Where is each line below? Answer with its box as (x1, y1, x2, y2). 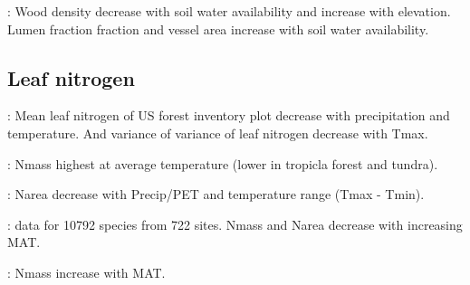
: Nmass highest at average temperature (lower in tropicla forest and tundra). (7, 154, 438, 173)
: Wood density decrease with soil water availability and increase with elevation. (7, 2, 451, 20)
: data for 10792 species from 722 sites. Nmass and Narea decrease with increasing (7, 214, 463, 233)
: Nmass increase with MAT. (7, 262, 166, 281)
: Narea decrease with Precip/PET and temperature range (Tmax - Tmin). (7, 185, 425, 204)
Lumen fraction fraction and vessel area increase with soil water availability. (7, 19, 429, 38)
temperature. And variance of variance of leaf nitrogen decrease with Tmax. (7, 123, 428, 142)
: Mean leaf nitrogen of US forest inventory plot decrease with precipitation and (7, 106, 450, 125)
